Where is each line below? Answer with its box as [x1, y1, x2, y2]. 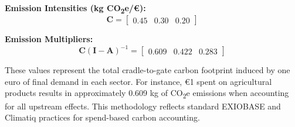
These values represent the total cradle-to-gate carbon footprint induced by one [5, 64, 290, 76]
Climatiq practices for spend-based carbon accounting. [5, 111, 200, 123]
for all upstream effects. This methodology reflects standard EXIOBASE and [5, 99, 281, 112]
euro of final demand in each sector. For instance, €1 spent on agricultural [5, 75, 272, 87]
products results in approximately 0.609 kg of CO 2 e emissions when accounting [5, 87, 289, 101]
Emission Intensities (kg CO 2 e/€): [5, 2, 146, 15]
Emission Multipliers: [5, 33, 93, 45]
